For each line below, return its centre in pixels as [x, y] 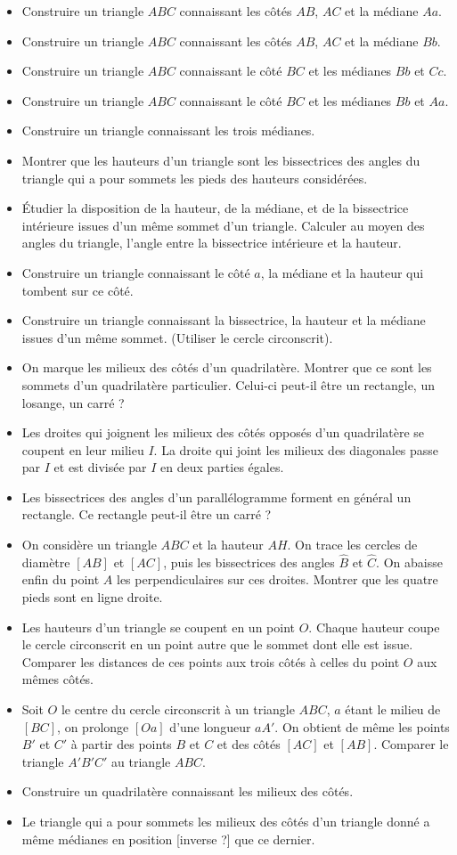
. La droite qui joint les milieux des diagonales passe [296, 449]
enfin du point [61, 579]
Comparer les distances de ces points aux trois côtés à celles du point [211, 661]
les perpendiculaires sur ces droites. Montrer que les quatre [277, 579]
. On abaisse [409, 562]
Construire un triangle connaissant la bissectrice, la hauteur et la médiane [224, 320]
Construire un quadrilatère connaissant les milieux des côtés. [188, 791]
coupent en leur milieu [83, 449]
